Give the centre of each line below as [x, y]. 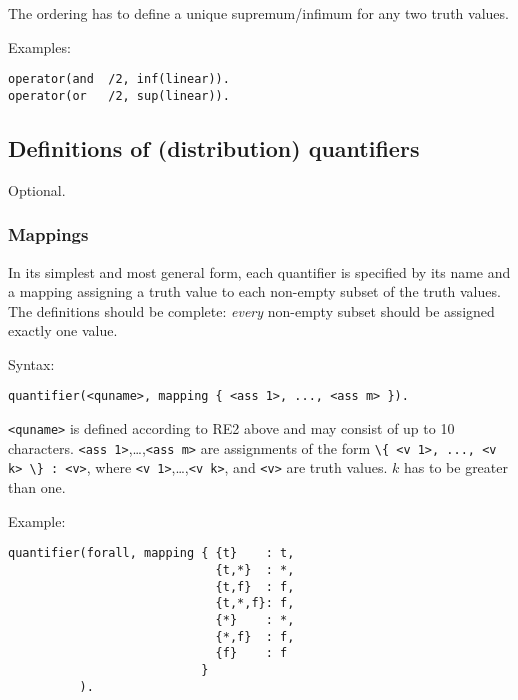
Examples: [39, 46]
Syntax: [31, 363]
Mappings [48, 234]
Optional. [37, 189]
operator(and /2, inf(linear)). [119, 79]
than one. [37, 487]
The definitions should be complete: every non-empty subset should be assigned [251, 310]
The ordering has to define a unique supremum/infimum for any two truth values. [258, 13]
